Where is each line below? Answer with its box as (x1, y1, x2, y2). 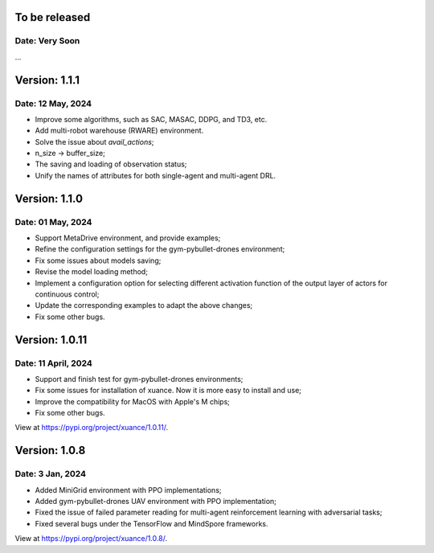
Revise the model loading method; (35, 267, 149, 276)
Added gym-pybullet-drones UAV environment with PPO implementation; (35, 497, 277, 506)
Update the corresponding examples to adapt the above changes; (35, 301, 253, 310)
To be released (14, 10, 91, 24)
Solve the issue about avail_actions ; (35, 137, 154, 146)
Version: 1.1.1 (14, 73, 80, 87)
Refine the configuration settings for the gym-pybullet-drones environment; (35, 244, 285, 254)
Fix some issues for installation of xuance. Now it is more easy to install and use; (35, 386, 301, 395)
